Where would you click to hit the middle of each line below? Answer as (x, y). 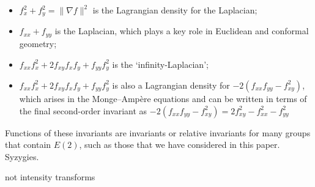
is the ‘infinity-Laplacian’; (160, 64)
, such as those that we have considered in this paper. (180, 145)
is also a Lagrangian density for (171, 85)
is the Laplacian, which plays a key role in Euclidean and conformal (182, 31)
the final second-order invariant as (83, 110)
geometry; (38, 43)
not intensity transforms (50, 177)
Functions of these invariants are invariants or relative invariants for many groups (158, 132)
